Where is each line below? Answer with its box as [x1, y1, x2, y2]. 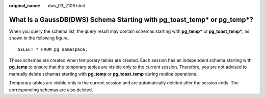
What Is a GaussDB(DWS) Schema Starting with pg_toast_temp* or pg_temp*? [9, 15, 254, 24]
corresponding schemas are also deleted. [9, 87, 93, 93]
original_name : [9, 3, 41, 8]
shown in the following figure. [9, 35, 69, 41]
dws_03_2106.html [48, 3, 85, 8]
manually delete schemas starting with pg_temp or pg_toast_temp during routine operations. [9, 71, 198, 77]
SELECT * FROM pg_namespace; [18, 46, 88, 52]
